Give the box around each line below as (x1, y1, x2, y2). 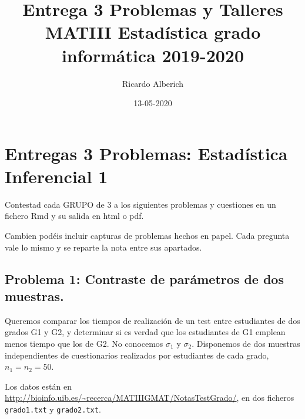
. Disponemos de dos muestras (192, 337, 300, 349)
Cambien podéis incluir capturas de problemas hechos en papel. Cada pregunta (5, 229, 290, 241)
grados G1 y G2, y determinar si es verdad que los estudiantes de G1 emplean (5, 326, 286, 338)
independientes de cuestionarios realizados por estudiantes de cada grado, (5, 349, 269, 361)
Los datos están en (5, 380, 72, 392)
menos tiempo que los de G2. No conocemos (5, 337, 163, 349)
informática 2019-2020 (61, 43, 244, 67)
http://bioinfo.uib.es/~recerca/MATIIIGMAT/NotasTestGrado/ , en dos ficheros (5, 391, 294, 404)
